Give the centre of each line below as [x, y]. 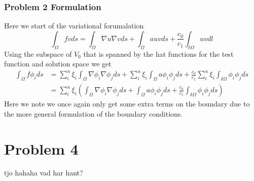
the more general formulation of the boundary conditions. [94, 113]
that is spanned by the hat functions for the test [158, 53]
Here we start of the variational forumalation [74, 26]
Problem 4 [41, 148]
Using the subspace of [38, 53]
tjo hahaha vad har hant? [44, 173]
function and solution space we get [58, 64]
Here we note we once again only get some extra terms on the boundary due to [127, 104]
